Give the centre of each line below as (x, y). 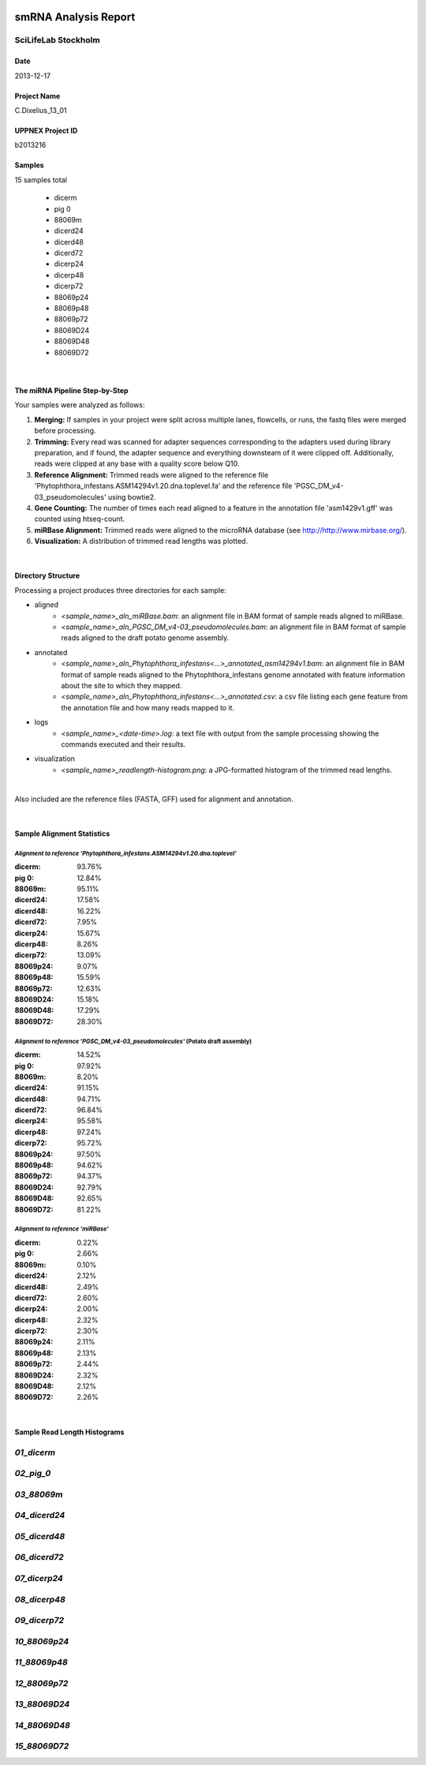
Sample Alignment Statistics (62, 834)
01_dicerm (35, 1452)
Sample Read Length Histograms (69, 1432)
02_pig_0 (33, 1474)
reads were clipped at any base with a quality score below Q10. (137, 464)
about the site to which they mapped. (121, 685)
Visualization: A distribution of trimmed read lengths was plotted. (141, 541)
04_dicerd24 (40, 1516)
